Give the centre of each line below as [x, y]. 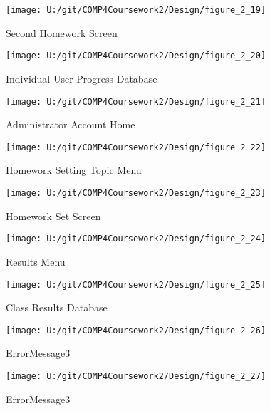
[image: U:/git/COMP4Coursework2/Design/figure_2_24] [136, 239]
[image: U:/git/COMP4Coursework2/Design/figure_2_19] [136, 10]
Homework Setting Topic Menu [74, 170]
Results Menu [36, 261]
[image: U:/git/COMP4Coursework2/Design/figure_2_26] [136, 330]
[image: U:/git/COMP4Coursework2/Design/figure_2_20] [136, 56]
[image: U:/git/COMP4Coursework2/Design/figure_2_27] [136, 376]
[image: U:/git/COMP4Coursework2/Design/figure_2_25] [136, 285]
